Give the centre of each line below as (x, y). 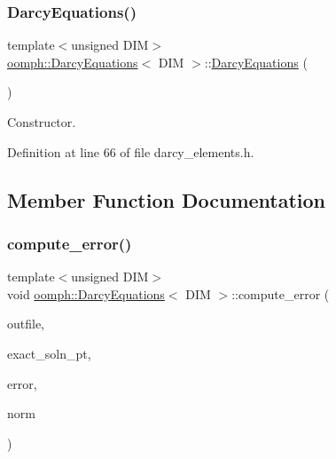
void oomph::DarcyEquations (86, 293)
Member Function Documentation (167, 199)
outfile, (26, 324)
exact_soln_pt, (49, 353)
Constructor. (42, 122)
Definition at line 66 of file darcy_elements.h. (131, 151)
